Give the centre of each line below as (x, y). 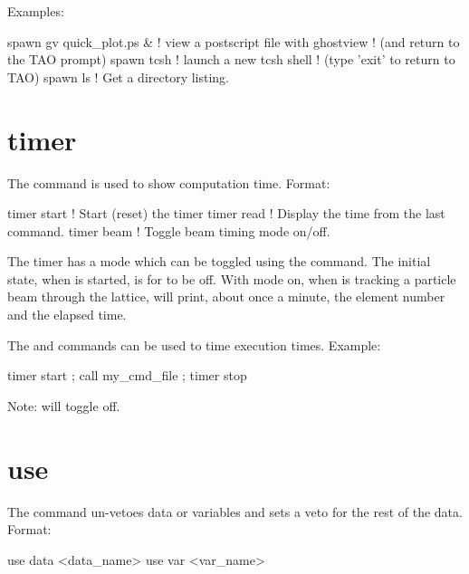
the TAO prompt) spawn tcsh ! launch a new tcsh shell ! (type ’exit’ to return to (231, 59)
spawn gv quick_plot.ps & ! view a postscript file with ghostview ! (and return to (234, 41)
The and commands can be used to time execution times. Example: (194, 344)
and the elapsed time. (67, 315)
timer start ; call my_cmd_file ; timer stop (127, 375)
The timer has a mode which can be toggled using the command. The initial (219, 261)
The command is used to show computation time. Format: (169, 182)
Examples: (36, 11)
